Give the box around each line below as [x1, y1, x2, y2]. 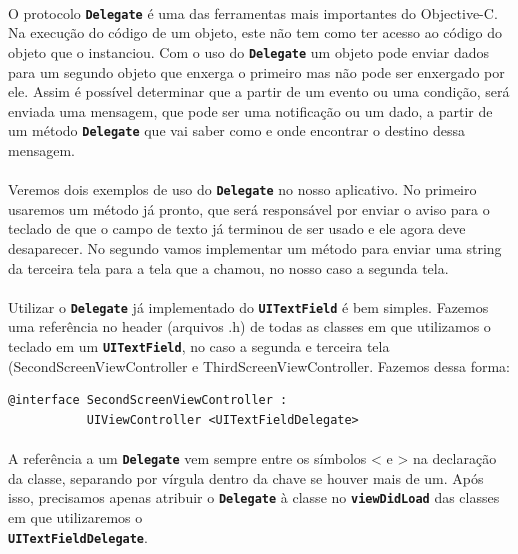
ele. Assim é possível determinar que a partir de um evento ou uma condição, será [8, 81, 510, 102]
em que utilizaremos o [8, 506, 143, 527]
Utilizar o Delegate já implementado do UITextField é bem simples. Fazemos [8, 296, 489, 317]
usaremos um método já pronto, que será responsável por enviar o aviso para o [8, 198, 490, 219]
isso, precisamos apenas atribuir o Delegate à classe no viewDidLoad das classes [8, 487, 500, 508]
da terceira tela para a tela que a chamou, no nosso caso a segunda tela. [8, 257, 449, 278]
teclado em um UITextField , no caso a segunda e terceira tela [8, 336, 390, 356]
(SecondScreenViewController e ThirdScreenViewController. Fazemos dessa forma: [8, 355, 511, 376]
